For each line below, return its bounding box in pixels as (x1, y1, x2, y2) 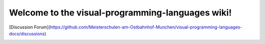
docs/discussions (9, 30, 45, 36)
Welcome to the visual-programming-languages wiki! (9, 7, 232, 18)
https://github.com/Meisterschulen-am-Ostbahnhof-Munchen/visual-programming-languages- (50, 24, 242, 30)
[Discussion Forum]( (9, 24, 51, 30)
